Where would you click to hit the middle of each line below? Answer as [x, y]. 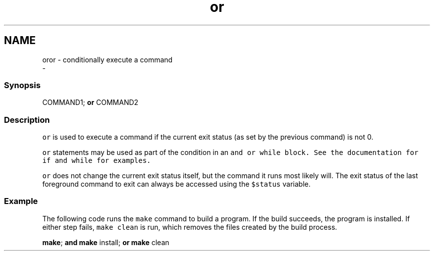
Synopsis [22, 85]
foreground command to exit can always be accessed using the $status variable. [176, 184]
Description [27, 120]
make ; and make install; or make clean [106, 242]
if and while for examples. [97, 161]
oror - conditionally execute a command [108, 59]
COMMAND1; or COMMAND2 [90, 102]
